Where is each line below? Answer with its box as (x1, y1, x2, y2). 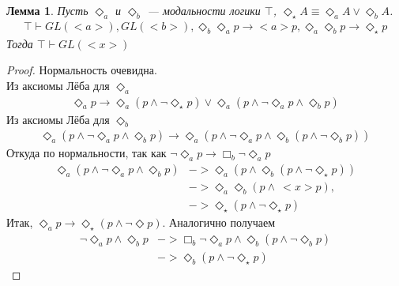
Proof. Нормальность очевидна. (6, 62, 157, 78)
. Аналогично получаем (162, 214, 276, 231)
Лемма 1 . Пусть (6, 2, 88, 18)
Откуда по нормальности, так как (6, 145, 167, 161)
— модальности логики (147, 2, 261, 18)
